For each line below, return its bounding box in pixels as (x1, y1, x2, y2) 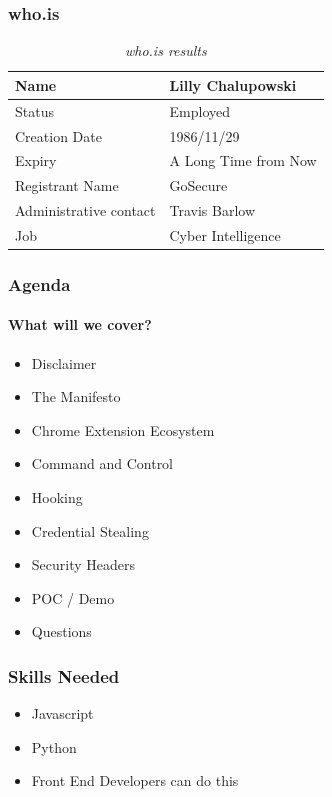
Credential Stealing (31, 520, 149, 541)
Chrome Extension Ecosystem (31, 419, 215, 440)
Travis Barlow (169, 200, 256, 221)
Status (15, 100, 54, 121)
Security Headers (31, 554, 136, 575)
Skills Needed (8, 663, 120, 688)
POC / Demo (31, 587, 115, 608)
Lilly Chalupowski (169, 74, 297, 95)
